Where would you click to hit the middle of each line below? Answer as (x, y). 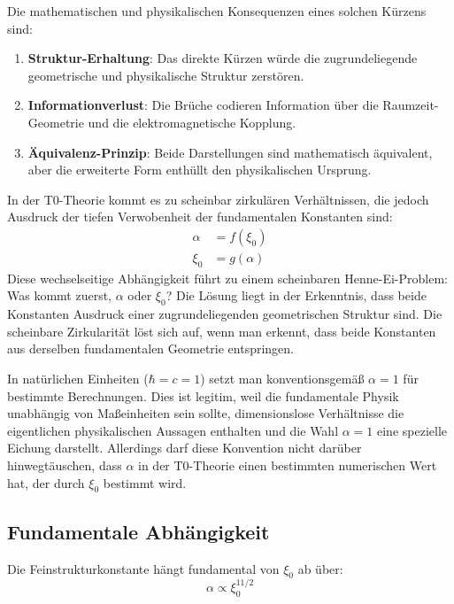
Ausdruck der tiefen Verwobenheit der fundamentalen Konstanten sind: (200, 217)
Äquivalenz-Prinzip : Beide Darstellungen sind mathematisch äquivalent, (230, 152)
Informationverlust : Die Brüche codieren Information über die (203, 105)
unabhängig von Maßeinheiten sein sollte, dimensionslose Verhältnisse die (206, 413)
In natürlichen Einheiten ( (78, 378)
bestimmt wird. (145, 482)
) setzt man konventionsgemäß (282, 378)
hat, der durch (46, 482)
